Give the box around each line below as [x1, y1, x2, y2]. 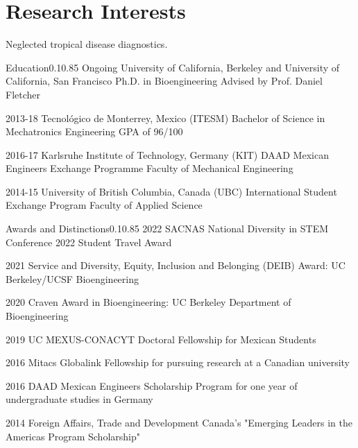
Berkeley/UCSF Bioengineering [6, 271, 139, 286]
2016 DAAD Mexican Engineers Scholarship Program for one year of [6, 378, 298, 393]
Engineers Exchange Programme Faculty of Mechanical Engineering [6, 161, 293, 175]
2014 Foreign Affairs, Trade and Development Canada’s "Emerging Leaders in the [6, 415, 352, 429]
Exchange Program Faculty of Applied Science [6, 198, 203, 212]
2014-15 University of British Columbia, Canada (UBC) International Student [6, 184, 337, 198]
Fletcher [6, 87, 41, 101]
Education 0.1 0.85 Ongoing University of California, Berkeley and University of [6, 60, 340, 74]
